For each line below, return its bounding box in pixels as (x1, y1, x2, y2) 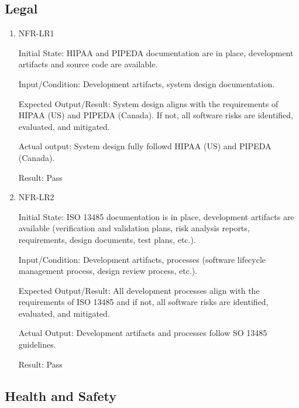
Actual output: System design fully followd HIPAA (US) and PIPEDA (18, 140, 271, 152)
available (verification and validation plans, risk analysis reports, (18, 222, 250, 234)
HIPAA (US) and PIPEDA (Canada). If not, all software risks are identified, (18, 109, 293, 121)
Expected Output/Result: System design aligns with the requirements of (18, 97, 279, 109)
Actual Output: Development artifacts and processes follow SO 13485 (18, 327, 267, 339)
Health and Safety (5, 386, 116, 404)
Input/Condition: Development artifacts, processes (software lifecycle (18, 253, 266, 265)
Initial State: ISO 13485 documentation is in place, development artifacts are (18, 210, 294, 222)
